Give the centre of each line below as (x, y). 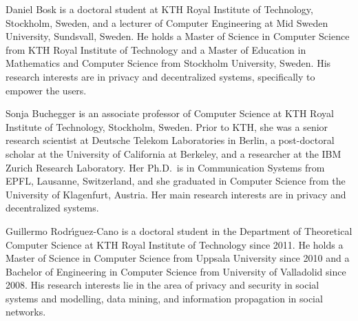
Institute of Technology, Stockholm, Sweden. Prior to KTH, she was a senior (167, 126)
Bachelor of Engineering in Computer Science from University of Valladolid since (176, 271)
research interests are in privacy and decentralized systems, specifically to (160, 76)
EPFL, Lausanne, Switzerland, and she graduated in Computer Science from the (176, 181)
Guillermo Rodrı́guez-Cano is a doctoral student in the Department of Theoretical (179, 230)
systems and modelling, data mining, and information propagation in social (164, 298)
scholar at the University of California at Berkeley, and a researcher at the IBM (173, 153)
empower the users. (46, 90)
